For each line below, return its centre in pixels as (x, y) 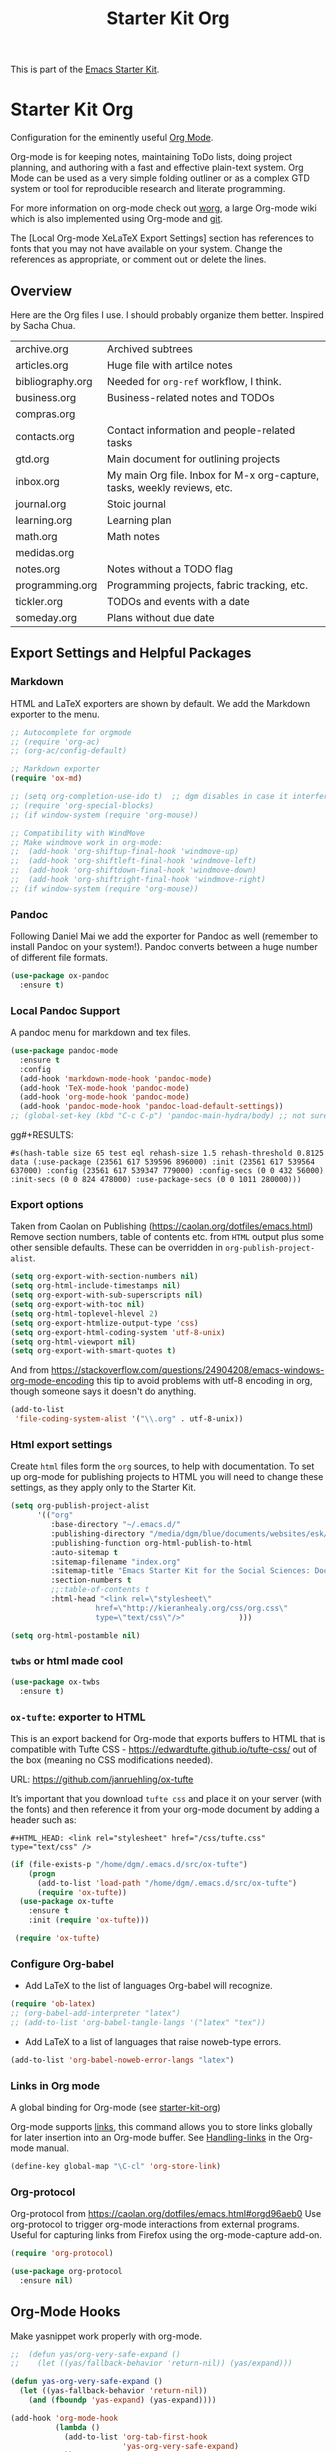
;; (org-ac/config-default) (69, 751)
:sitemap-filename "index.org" (116, 1562)
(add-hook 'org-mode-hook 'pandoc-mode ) (104, 1097)
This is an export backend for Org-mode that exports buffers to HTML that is (168, 1738)
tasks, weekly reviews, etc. (169, 487)
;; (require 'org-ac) (55, 742)
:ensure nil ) (46, 2280)
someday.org (46, 617)
